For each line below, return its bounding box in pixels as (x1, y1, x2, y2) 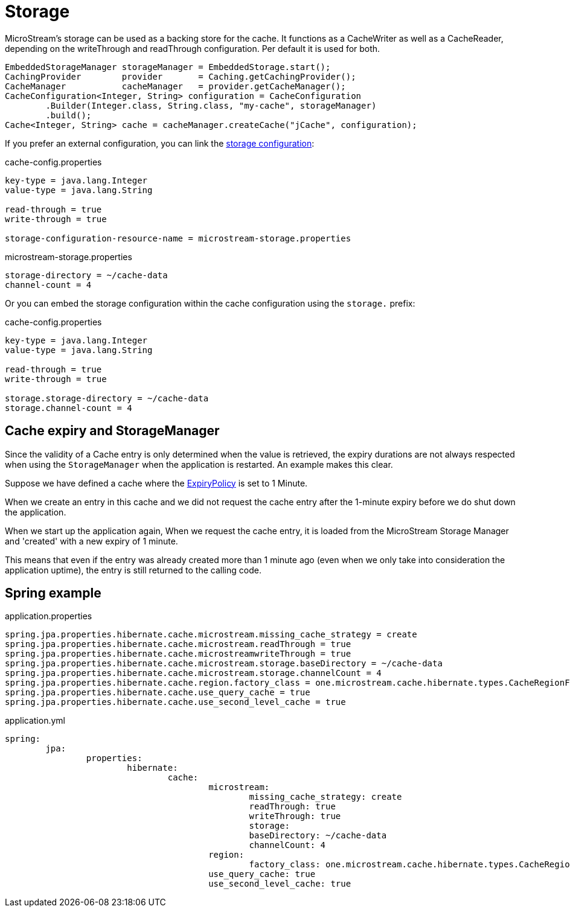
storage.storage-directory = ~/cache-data (5, 393, 209, 403)
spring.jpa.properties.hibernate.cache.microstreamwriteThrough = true (5, 649, 351, 659)
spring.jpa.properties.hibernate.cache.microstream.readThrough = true (5, 639, 351, 649)
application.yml (5, 715, 65, 726)
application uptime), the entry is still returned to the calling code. (5, 564, 261, 575)
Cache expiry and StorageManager (5, 423, 220, 439)
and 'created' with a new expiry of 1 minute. (5, 535, 178, 546)
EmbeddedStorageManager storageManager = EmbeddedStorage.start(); (5, 62, 331, 72)
